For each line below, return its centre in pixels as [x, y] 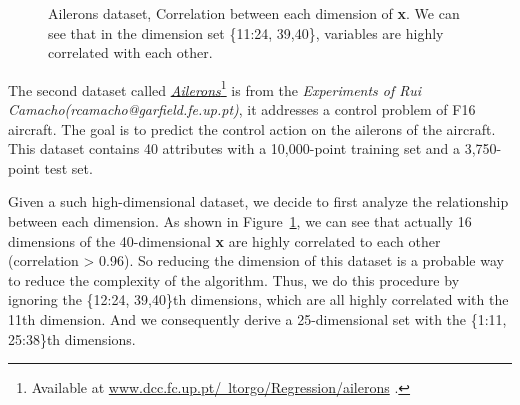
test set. [68, 167]
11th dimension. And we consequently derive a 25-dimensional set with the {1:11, [257, 318]
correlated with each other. [130, 52]
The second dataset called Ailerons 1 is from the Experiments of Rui [214, 88]
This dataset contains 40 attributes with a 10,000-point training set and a [234, 148]
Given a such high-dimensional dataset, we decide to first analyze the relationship [258, 201]
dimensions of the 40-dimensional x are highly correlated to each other [224, 240]
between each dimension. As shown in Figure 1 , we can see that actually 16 [240, 221]
